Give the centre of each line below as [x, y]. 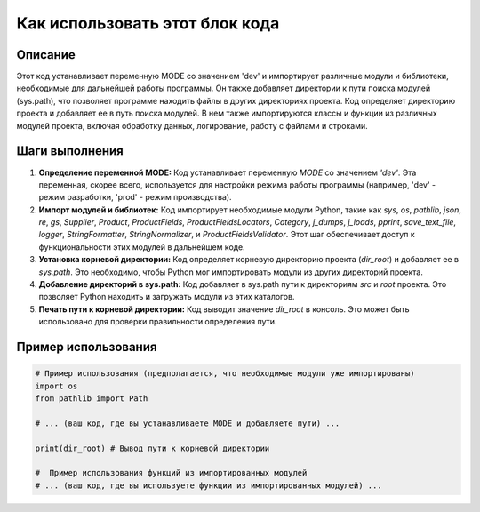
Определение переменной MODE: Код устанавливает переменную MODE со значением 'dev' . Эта [228, 172]
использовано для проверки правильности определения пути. [158, 322]
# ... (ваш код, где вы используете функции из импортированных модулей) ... [208, 485]
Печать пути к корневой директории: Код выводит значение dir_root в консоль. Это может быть [224, 309]
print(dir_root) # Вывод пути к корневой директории [152, 448]
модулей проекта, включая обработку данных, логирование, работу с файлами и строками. [192, 125]
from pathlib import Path [92, 399]
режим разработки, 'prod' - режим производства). [135, 197]
